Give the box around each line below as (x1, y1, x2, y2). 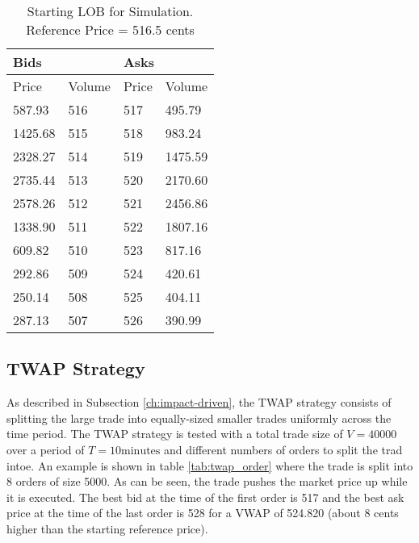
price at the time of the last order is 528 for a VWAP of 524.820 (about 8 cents (6, 504, 399, 521)
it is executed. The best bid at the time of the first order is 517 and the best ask (6, 488, 404, 505)
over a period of (6, 441, 85, 457)
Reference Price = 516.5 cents (26, 20, 195, 39)
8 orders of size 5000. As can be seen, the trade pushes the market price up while (6, 473, 408, 490)
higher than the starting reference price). (6, 520, 208, 537)
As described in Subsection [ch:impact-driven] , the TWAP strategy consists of (6, 394, 392, 411)
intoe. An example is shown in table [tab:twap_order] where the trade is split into (6, 457, 413, 474)
